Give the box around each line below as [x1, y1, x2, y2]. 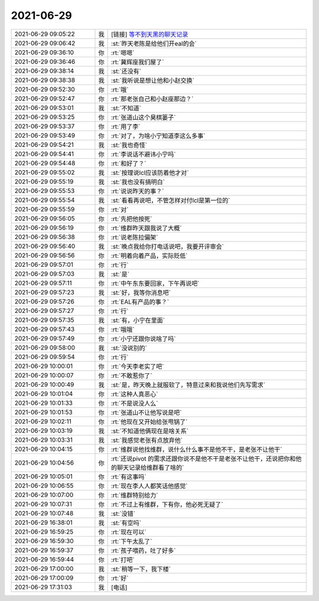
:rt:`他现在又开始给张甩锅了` [110, 417, 188, 426]
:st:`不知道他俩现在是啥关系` [110, 427, 189, 435]
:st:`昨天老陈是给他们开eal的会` [110, 39, 197, 47]
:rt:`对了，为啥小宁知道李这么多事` [110, 132, 206, 140]
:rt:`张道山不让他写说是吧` [110, 408, 183, 416]
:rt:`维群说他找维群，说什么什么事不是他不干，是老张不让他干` [110, 445, 283, 453]
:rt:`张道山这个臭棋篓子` [110, 113, 177, 121]
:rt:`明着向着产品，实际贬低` [110, 251, 188, 260]
